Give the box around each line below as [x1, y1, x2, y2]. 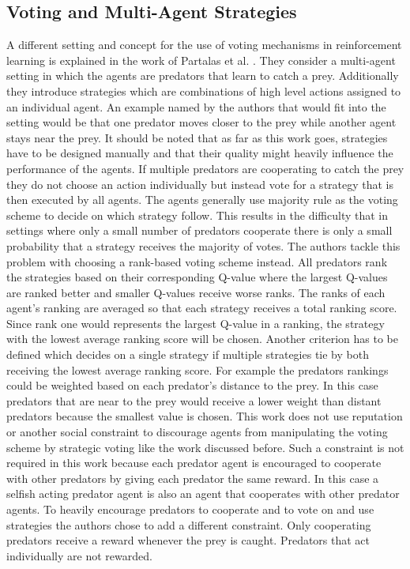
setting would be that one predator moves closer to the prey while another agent [6, 114, 397, 130]
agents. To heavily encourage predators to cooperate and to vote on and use [6, 501, 374, 518]
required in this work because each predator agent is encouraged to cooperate [6, 454, 382, 471]
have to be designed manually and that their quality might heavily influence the [6, 145, 393, 161]
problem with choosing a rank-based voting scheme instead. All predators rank [6, 253, 388, 269]
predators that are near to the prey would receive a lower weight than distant [6, 392, 382, 409]
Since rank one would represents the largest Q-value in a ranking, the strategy [6, 315, 385, 331]
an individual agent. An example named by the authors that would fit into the [6, 98, 386, 115]
